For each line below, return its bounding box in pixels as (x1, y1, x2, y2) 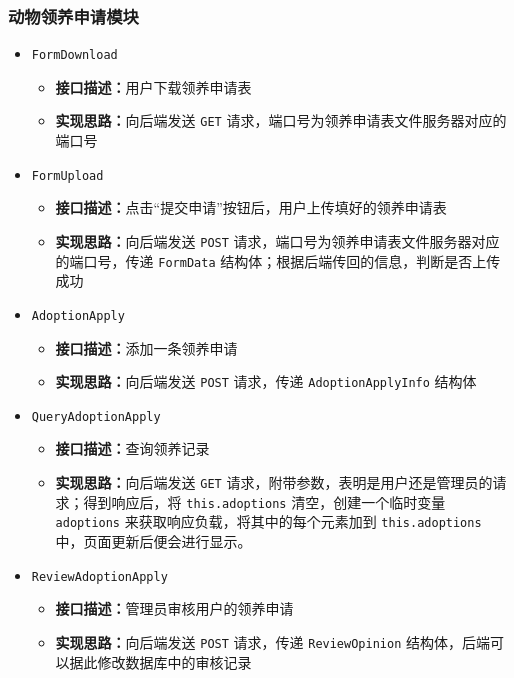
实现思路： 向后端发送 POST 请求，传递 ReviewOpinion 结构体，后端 (55, 631, 490, 652)
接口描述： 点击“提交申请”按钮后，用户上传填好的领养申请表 (55, 197, 447, 218)
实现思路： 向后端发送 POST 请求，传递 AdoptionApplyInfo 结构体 (55, 371, 477, 392)
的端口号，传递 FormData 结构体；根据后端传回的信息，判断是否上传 (55, 250, 501, 271)
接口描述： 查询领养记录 (55, 438, 210, 459)
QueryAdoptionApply (31, 409, 161, 424)
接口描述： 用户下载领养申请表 (55, 76, 252, 97)
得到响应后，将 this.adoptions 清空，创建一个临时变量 (83, 491, 446, 512)
